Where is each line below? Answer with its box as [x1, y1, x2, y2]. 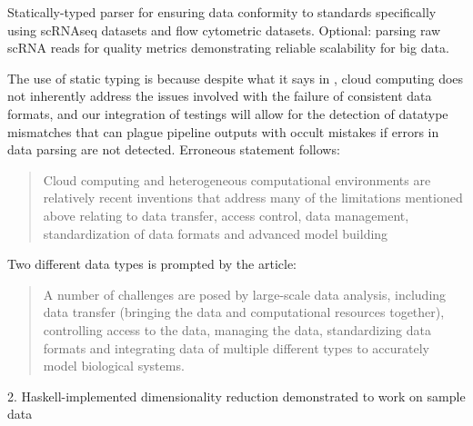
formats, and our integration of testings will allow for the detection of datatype [7, 104, 448, 123]
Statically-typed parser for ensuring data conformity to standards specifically [7, 3, 437, 21]
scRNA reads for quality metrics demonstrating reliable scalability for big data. [7, 38, 449, 57]
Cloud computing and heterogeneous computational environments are [43, 170, 431, 189]
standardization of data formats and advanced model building [43, 223, 388, 243]
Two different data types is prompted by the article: [7, 254, 297, 273]
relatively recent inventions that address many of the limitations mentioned [43, 188, 463, 207]
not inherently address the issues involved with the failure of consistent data [7, 86, 432, 105]
